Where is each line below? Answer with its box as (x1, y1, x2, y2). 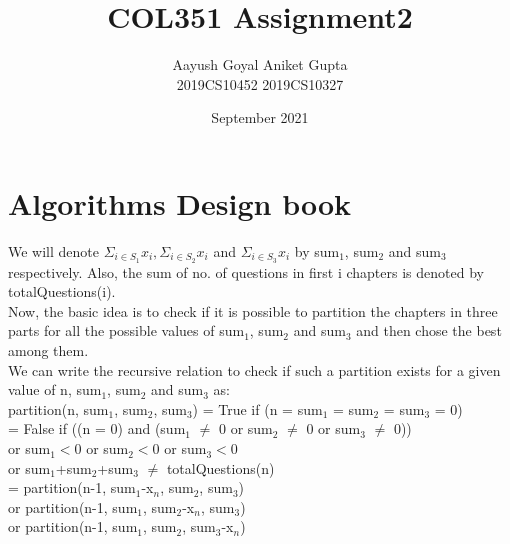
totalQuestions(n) (166, 457, 275, 478)
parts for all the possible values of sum (8, 320, 245, 341)
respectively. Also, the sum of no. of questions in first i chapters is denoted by (8, 261, 484, 282)
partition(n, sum (8, 398, 109, 419)
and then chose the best (356, 320, 502, 341)
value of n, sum (8, 379, 102, 400)
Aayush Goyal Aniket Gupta (172, 54, 348, 75)
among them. (8, 340, 89, 361)
